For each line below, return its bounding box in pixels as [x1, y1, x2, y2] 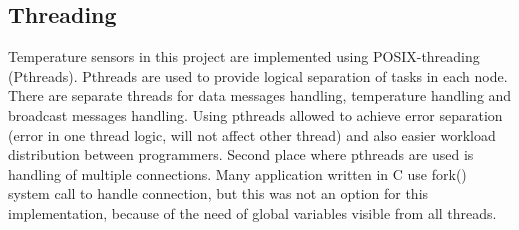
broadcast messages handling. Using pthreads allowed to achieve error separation [8, 104, 503, 125]
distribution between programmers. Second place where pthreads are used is [8, 144, 474, 165]
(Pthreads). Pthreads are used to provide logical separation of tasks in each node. [8, 65, 508, 86]
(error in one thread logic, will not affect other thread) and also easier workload [8, 124, 496, 145]
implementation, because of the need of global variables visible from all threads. [8, 202, 497, 223]
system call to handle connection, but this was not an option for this [8, 183, 429, 204]
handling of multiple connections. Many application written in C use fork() [8, 163, 467, 184]
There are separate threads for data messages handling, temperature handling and [8, 85, 512, 106]
